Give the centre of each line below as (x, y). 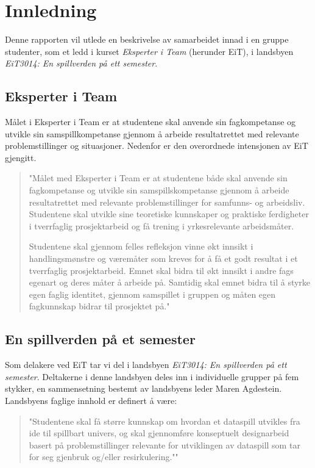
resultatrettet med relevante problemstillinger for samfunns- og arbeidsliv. (167, 202)
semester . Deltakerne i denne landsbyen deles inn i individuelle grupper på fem (152, 376)
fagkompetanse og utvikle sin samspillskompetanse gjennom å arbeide (159, 190)
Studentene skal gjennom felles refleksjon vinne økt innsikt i (141, 246)
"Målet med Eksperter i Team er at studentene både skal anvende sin (158, 178)
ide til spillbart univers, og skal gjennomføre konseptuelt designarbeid (159, 433)
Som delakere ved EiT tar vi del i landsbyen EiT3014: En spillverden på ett (146, 365)
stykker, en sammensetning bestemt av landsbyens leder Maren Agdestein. (143, 388)
